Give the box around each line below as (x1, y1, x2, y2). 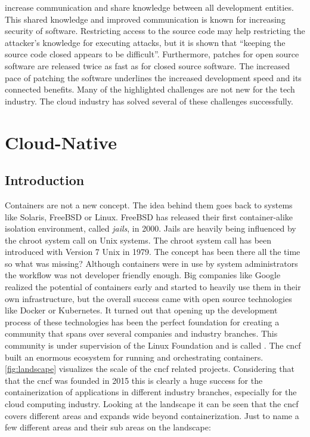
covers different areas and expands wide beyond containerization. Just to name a (5, 409, 299, 421)
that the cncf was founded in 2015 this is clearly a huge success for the (5, 374, 263, 386)
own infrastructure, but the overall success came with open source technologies (5, 292, 292, 304)
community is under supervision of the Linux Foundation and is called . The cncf (5, 339, 301, 352)
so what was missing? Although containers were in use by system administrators (5, 257, 298, 269)
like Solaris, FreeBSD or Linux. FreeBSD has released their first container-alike (5, 210, 293, 223)
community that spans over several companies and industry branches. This (5, 327, 278, 340)
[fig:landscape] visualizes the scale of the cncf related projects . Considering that (5, 362, 294, 375)
